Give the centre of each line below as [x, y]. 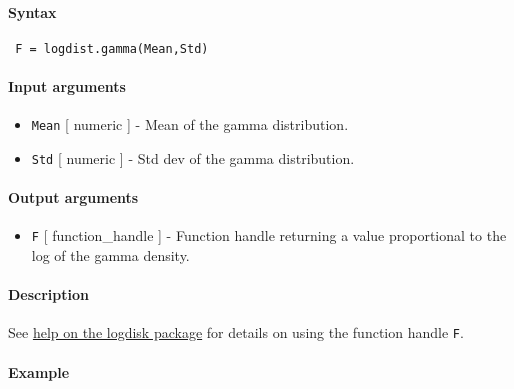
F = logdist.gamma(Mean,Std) [112, 48]
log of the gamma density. [110, 255]
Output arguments [73, 197]
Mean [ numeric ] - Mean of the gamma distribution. [190, 124]
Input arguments [67, 86]
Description [49, 294]
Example [39, 371]
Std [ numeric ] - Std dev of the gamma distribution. [193, 157]
